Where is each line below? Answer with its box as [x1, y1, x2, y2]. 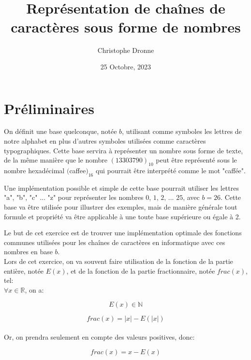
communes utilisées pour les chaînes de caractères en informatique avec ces [4, 237, 225, 247]
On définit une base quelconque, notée [4, 126, 117, 136]
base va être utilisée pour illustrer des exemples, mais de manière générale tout [4, 202, 237, 212]
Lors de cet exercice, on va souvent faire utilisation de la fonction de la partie [4, 256, 233, 266]
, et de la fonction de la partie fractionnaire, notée [66, 265, 215, 276]
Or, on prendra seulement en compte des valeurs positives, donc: [4, 331, 195, 342]
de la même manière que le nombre [4, 155, 107, 165]
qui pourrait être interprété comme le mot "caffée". [95, 165, 246, 176]
